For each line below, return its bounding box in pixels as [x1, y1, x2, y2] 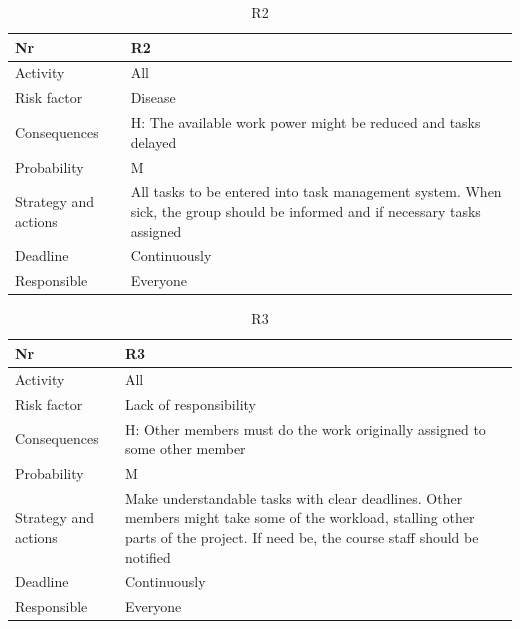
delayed [130, 131, 177, 152]
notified [124, 546, 171, 567]
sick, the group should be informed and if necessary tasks [130, 201, 481, 221]
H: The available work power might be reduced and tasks [130, 112, 481, 133]
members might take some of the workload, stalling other [124, 507, 475, 528]
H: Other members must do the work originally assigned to [124, 418, 486, 439]
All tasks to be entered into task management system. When [130, 181, 502, 202]
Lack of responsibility [124, 393, 256, 414]
